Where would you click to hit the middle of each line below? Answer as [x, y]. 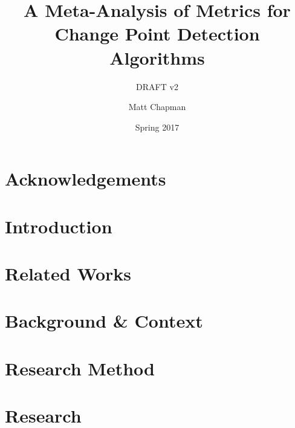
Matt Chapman [157, 107]
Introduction [59, 226]
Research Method [80, 368]
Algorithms [157, 57]
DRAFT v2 [157, 86]
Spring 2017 [157, 127]
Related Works [68, 274]
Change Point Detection [157, 34]
